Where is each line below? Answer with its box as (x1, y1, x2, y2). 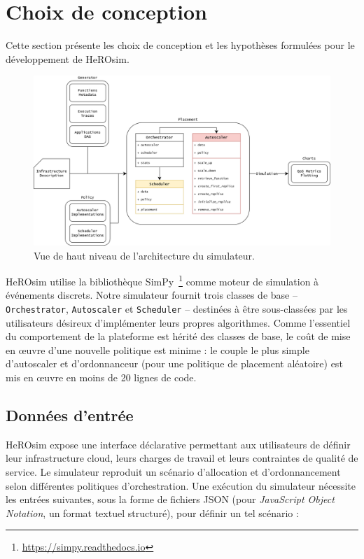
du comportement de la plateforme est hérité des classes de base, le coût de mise (6, 329, 351, 344)
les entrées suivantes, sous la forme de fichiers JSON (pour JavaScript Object (6, 492, 335, 507)
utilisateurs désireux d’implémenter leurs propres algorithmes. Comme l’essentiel (6, 315, 351, 330)
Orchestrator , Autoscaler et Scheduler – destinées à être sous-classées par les (6, 301, 348, 316)
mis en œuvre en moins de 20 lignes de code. (6, 370, 197, 385)
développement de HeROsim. (6, 51, 129, 66)
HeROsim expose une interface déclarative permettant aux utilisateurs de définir (6, 437, 351, 451)
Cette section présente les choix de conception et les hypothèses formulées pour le (6, 38, 355, 52)
